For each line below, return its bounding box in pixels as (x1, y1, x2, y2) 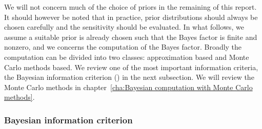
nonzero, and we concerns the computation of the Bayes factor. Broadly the (4, 41, 242, 52)
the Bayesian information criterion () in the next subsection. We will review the (4, 72, 254, 82)
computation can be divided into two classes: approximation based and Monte (4, 51, 249, 62)
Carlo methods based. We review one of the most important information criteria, (4, 61, 258, 72)
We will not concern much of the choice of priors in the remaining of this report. (4, 2, 257, 12)
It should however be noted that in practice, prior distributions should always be (4, 11, 258, 22)
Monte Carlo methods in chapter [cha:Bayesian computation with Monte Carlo (4, 81, 253, 92)
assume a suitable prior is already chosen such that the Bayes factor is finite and (4, 31, 257, 42)
